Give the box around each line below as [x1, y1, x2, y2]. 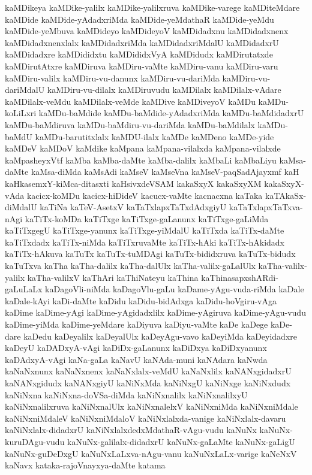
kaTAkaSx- [265, 189, 307, 201]
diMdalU [5, 201, 37, 213]
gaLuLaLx [5, 283, 43, 295]
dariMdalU [5, 83, 45, 96]
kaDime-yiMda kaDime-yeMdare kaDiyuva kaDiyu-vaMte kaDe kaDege [5, 318, 268, 331]
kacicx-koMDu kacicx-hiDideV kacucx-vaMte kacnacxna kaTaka [26, 189, 263, 201]
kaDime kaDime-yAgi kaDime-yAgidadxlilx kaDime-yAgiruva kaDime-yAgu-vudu [5, 306, 306, 319]
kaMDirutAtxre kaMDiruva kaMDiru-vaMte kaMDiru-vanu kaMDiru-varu [5, 59, 278, 72]
